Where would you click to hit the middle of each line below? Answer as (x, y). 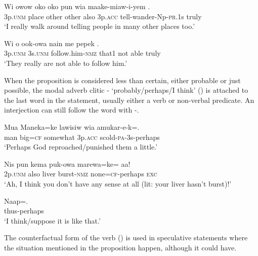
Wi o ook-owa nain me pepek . (52, 43)
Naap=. (16, 200)
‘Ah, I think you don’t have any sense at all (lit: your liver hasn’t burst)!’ (118, 183)
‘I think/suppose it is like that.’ (52, 220)
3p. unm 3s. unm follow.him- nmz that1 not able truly (82, 53)
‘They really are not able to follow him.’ (66, 63)
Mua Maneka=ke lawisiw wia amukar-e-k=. (72, 126)
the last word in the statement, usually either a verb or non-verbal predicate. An (129, 100)
